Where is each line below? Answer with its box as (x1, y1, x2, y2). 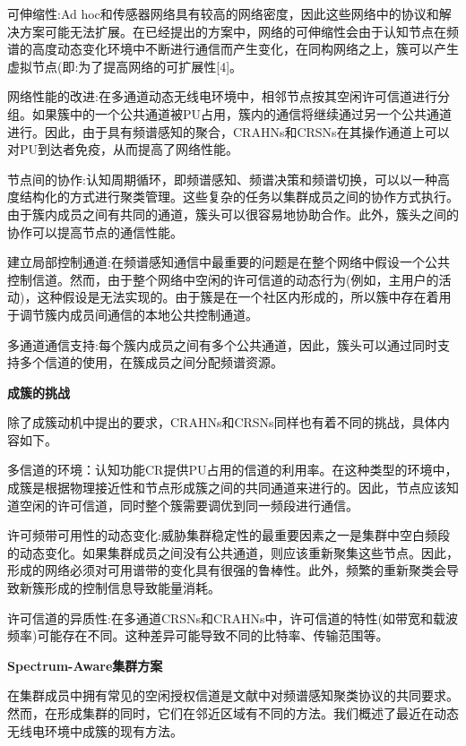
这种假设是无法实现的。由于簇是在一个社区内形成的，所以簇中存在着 (37, 287, 439, 306)
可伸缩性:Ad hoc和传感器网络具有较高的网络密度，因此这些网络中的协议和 (7, 4, 439, 22)
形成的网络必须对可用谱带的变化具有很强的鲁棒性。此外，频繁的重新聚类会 (7, 561, 446, 579)
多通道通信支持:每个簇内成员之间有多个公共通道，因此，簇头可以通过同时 (7, 335, 437, 354)
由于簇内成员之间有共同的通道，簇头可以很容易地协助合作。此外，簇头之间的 (7, 204, 459, 223)
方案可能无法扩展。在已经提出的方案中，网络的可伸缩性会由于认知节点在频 (19, 21, 459, 40)
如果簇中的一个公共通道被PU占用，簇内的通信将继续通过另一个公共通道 (31, 104, 453, 123)
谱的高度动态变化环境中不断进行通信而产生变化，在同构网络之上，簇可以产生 (7, 39, 459, 58)
